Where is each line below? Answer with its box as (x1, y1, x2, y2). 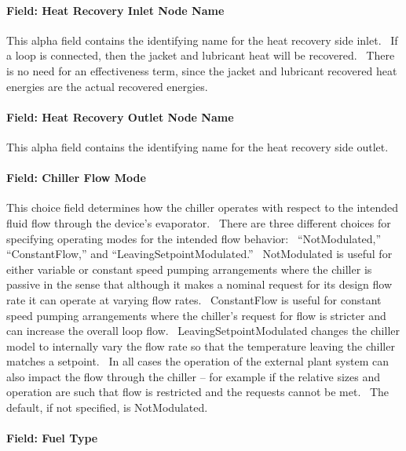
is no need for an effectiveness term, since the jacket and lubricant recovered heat (6, 62, 397, 78)
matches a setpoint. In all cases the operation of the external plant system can (6, 353, 389, 369)
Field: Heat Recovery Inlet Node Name (6, 2, 225, 18)
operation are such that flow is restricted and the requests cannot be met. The (6, 384, 390, 400)
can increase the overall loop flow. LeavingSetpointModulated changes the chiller (6, 322, 400, 339)
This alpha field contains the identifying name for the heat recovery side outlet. (6, 138, 389, 155)
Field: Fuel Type (6, 430, 98, 446)
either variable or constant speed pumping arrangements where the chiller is (6, 260, 372, 277)
